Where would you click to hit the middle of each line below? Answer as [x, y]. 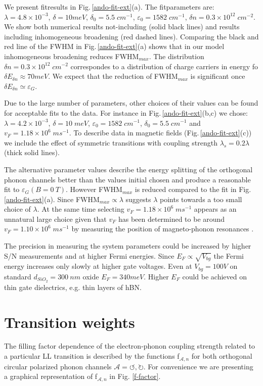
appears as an [215, 209]
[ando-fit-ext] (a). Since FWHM [52, 199]
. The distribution [177, 56]
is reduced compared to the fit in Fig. [193, 189]
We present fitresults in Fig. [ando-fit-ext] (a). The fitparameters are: [109, 7]
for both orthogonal [222, 356]
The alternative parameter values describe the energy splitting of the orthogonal [128, 169]
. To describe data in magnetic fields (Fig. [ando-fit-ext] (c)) [160, 133]
